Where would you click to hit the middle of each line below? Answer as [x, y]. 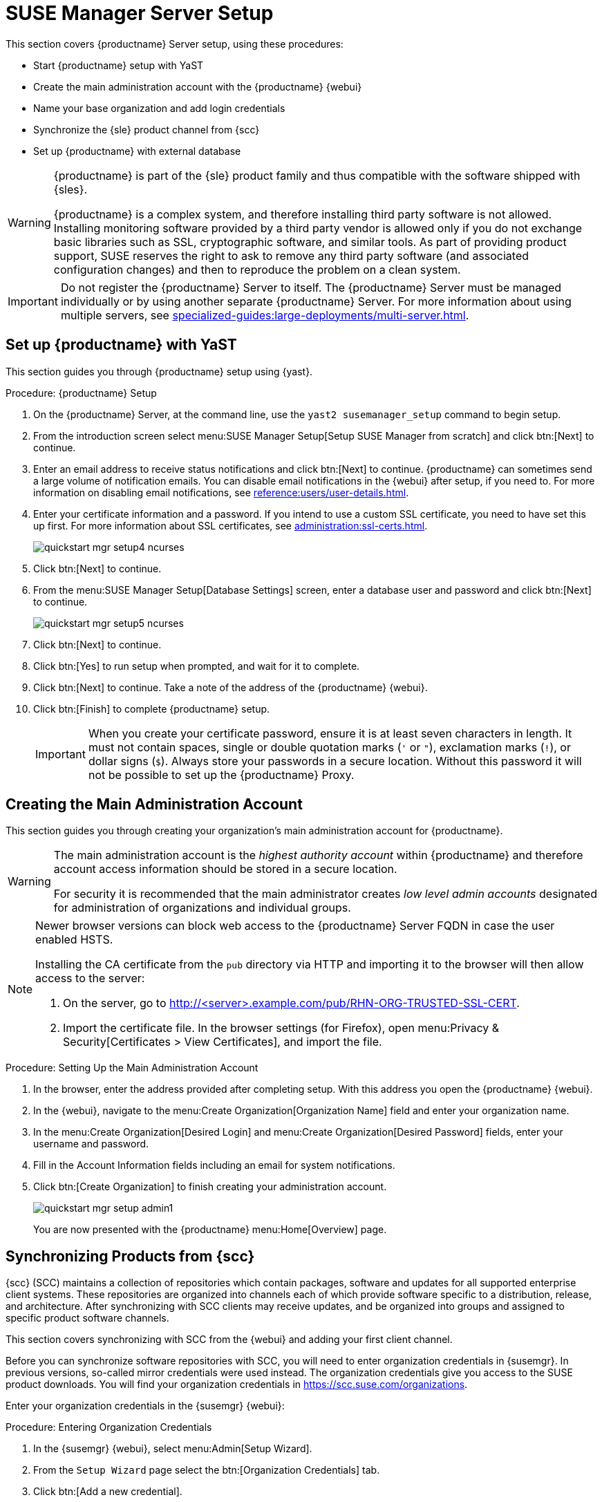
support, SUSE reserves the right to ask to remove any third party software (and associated [291, 255]
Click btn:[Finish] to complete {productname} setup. [152, 708]
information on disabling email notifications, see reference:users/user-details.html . [221, 492]
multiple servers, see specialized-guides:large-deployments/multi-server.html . [265, 315]
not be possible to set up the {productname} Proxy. [221, 775]
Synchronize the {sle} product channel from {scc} [147, 129]
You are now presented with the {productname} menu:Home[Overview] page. [210, 1230]
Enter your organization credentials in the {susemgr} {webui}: [145, 1406]
